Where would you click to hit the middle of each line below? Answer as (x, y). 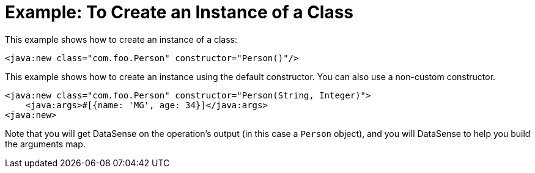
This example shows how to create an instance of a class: (121, 39)
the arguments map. (45, 144)
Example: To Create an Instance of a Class (179, 12)
